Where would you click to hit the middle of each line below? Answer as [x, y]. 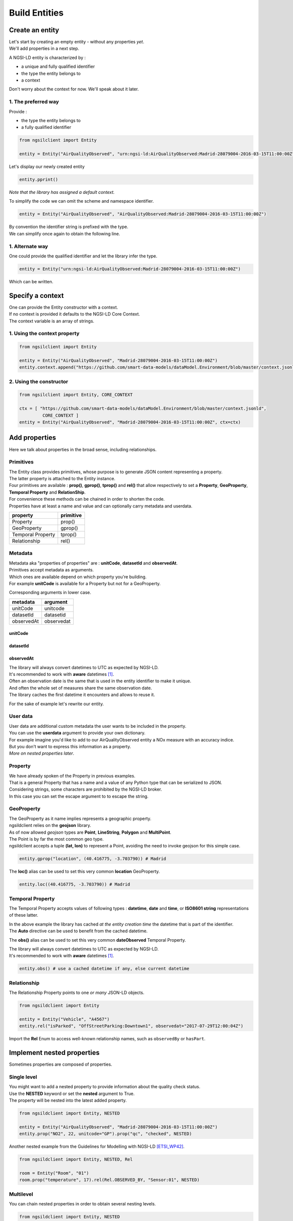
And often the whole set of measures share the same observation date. [81, 688]
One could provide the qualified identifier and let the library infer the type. [83, 256]
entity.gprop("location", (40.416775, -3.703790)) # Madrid [93, 859]
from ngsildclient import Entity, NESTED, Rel [76, 1159]
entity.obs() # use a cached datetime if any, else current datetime [104, 969]
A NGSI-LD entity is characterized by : [47, 57]
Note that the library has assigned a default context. [62, 192]
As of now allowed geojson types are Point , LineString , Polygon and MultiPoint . [90, 832]
